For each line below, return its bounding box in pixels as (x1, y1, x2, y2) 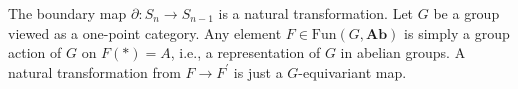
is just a (233, 61, 283, 82)
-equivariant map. (298, 61, 407, 82)
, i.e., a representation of (170, 42, 321, 63)
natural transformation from (8, 61, 181, 82)
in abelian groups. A (340, 42, 466, 63)
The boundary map (8, 3, 127, 23)
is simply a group (404, 22, 510, 43)
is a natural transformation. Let (218, 3, 414, 23)
